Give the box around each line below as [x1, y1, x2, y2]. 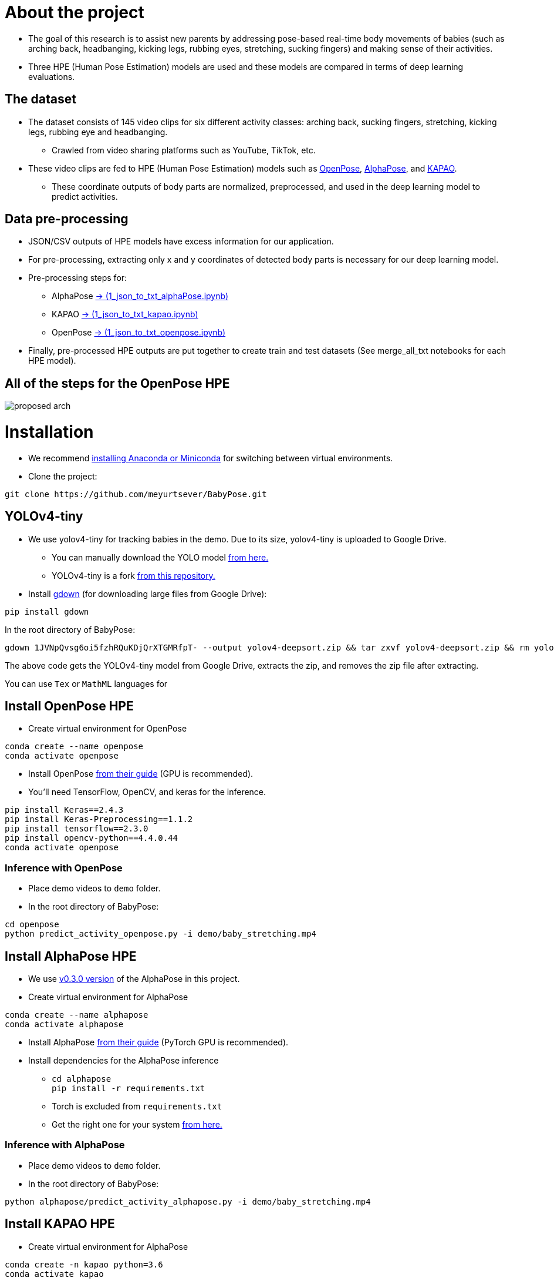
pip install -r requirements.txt [52, 1084, 205, 1094]
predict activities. [52, 191, 118, 202]
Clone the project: [28, 471, 97, 481]
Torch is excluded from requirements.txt [52, 1101, 222, 1112]
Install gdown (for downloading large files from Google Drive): [28, 588, 267, 599]
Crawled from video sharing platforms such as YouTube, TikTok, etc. [52, 145, 316, 155]
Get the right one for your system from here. [52, 1119, 222, 1130]
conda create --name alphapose [5, 1010, 148, 1020]
